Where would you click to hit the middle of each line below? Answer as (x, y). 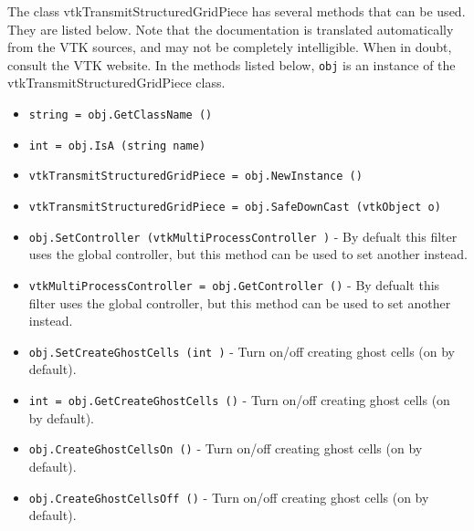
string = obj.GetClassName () (121, 115)
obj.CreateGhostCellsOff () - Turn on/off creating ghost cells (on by (229, 497)
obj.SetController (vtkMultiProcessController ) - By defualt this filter (243, 236)
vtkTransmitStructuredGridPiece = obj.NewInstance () (195, 177)
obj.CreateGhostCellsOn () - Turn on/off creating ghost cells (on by (226, 448)
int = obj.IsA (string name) (117, 146)
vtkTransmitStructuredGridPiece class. (116, 83)
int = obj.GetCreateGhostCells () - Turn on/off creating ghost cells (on (239, 400)
